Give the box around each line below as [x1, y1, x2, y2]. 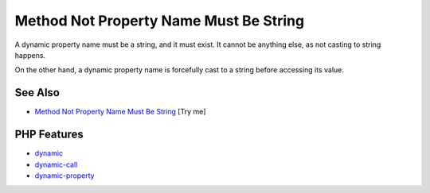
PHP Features [14, 128, 84, 141]
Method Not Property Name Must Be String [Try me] [34, 107, 206, 117]
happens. [14, 50, 46, 60]
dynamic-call [34, 160, 78, 169]
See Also [14, 86, 60, 99]
